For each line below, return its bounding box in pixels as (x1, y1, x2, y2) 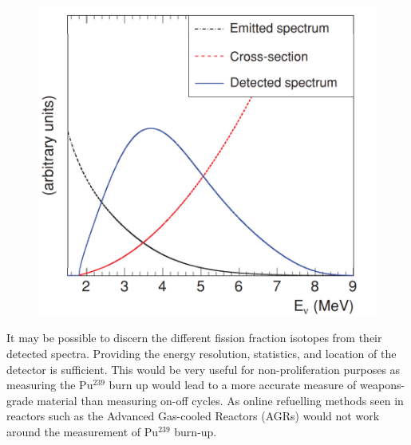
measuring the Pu (6, 376, 93, 393)
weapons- (360, 376, 405, 393)
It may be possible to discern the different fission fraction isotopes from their (6, 329, 382, 346)
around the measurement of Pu (6, 423, 159, 439)
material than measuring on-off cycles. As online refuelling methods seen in (37, 392, 404, 408)
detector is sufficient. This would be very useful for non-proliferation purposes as (6, 360, 401, 377)
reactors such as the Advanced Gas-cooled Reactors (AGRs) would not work (6, 408, 380, 424)
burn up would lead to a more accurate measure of (109, 376, 357, 393)
